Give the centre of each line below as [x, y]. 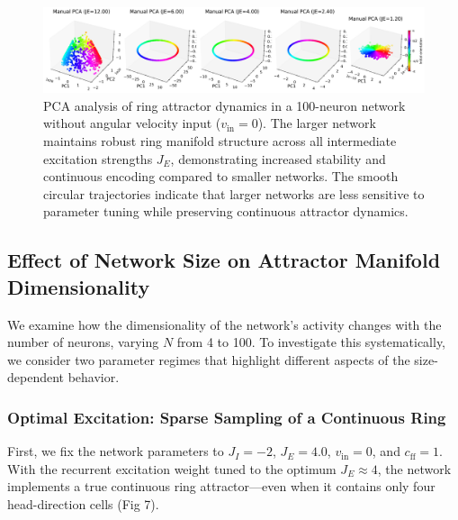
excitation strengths [98, 158]
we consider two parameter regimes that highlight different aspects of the [209, 359]
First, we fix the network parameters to [116, 451]
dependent [36, 377]
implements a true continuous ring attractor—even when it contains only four [221, 486]
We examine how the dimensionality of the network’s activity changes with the [225, 324]
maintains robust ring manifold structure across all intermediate [220, 141]
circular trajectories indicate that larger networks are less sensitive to [234, 193]
